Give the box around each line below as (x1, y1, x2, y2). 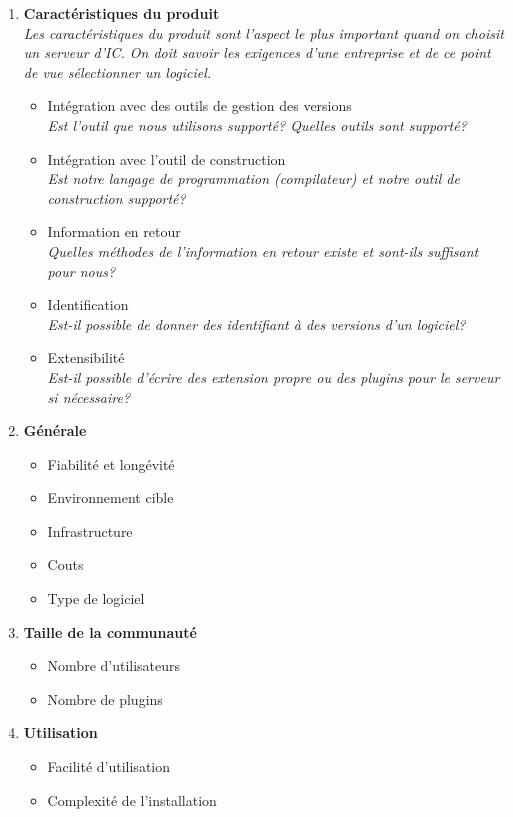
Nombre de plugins (47, 688, 163, 709)
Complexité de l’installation (47, 789, 217, 810)
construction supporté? (47, 187, 186, 208)
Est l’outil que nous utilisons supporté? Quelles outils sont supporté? (47, 114, 467, 135)
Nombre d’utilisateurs (47, 655, 181, 676)
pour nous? (47, 260, 116, 281)
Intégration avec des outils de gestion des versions (47, 95, 352, 116)
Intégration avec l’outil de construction (47, 148, 286, 169)
